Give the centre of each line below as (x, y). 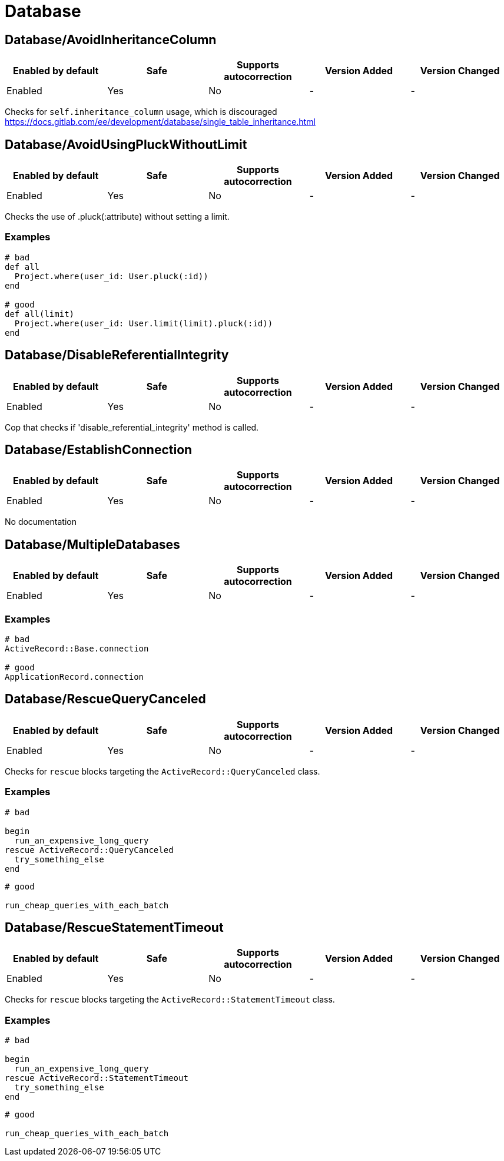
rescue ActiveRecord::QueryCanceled (89, 850)
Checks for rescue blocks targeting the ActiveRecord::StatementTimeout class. (170, 1000)
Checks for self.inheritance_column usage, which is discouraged (141, 112)
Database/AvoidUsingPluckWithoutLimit (126, 144)
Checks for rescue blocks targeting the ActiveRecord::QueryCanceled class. (163, 771)
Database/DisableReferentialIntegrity (117, 355)
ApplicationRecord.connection (74, 677)
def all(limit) (40, 314)
